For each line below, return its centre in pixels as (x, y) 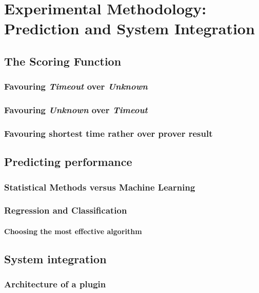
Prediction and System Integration (129, 28)
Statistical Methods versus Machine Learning (100, 187)
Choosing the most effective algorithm (73, 231)
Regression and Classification (66, 210)
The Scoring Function (63, 61)
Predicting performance (68, 162)
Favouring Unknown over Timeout (76, 110)
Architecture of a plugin (55, 284)
